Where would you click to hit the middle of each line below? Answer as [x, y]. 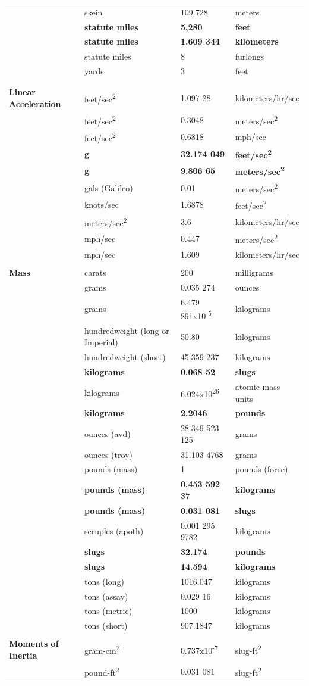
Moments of [34, 643]
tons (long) [104, 581]
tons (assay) [106, 596]
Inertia [23, 655]
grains [95, 309]
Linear [22, 92]
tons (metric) [108, 611]
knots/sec [102, 205]
